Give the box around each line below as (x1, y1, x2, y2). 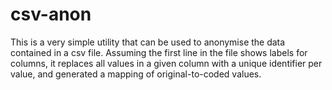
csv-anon (10, 3, 92, 26)
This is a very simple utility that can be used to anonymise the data (10, 36, 286, 48)
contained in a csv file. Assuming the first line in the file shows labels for (10, 46, 308, 58)
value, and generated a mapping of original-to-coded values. (10, 68, 262, 80)
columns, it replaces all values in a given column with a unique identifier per (10, 57, 323, 69)
